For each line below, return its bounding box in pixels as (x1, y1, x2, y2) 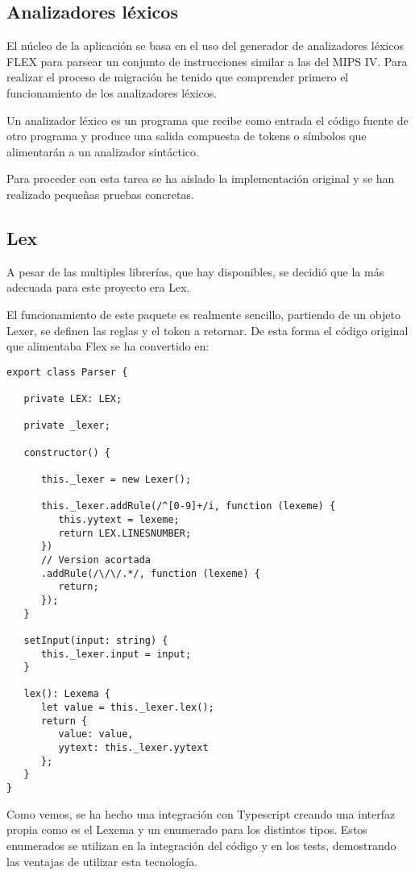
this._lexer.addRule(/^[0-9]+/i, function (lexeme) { (40, 500, 336, 512)
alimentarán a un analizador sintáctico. (6, 143, 199, 160)
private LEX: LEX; (23, 393, 122, 405)
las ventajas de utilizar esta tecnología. (6, 852, 198, 869)
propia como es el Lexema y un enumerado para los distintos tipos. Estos (6, 821, 367, 838)
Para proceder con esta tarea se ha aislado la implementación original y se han (6, 170, 395, 187)
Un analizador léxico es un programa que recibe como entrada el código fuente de (6, 111, 409, 128)
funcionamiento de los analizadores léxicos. (6, 84, 218, 101)
